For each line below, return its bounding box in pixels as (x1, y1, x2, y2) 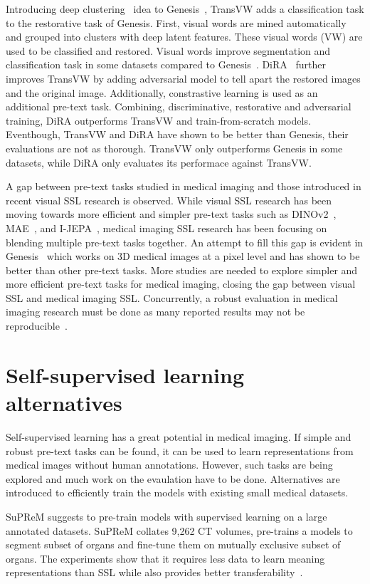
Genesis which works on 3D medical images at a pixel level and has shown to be (6, 249, 360, 264)
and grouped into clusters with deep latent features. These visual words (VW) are (6, 29, 363, 44)
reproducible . (6, 318, 68, 333)
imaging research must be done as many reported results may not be (6, 304, 305, 319)
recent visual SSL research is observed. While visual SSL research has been (6, 192, 332, 207)
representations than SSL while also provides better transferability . (6, 565, 303, 580)
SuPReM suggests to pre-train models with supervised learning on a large (6, 509, 327, 523)
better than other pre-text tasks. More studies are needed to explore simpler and (6, 262, 358, 277)
